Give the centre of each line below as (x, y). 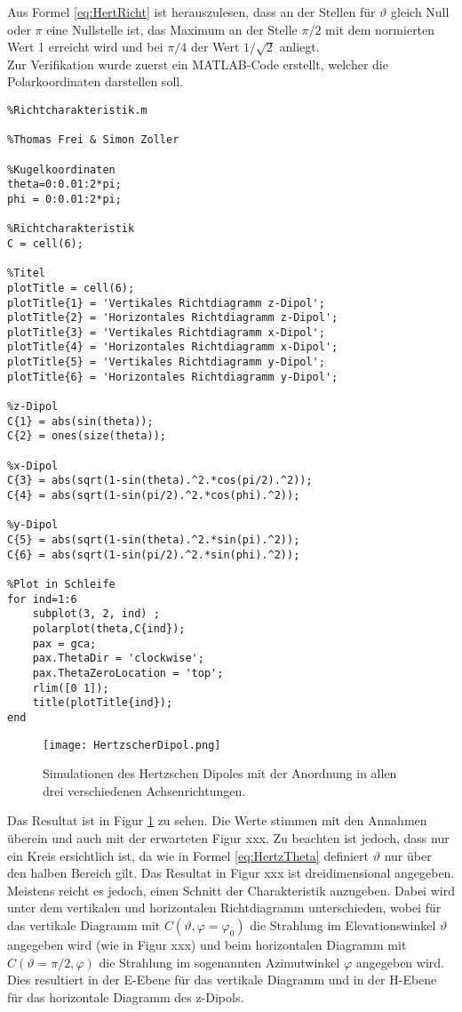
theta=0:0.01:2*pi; (64, 185)
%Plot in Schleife (61, 584)
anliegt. (299, 47)
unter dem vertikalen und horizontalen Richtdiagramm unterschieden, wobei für (224, 908)
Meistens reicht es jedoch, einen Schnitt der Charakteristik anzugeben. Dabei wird (231, 890)
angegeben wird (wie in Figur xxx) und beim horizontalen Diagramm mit (207, 944)
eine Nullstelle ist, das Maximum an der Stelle (172, 29)
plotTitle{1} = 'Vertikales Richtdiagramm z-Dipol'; (166, 303)
